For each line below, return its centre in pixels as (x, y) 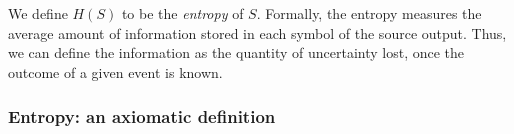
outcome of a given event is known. (115, 71)
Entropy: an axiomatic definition (142, 116)
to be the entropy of (182, 13)
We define (38, 13)
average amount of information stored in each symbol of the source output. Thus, (257, 32)
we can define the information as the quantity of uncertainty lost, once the (236, 52)
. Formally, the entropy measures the (369, 13)
